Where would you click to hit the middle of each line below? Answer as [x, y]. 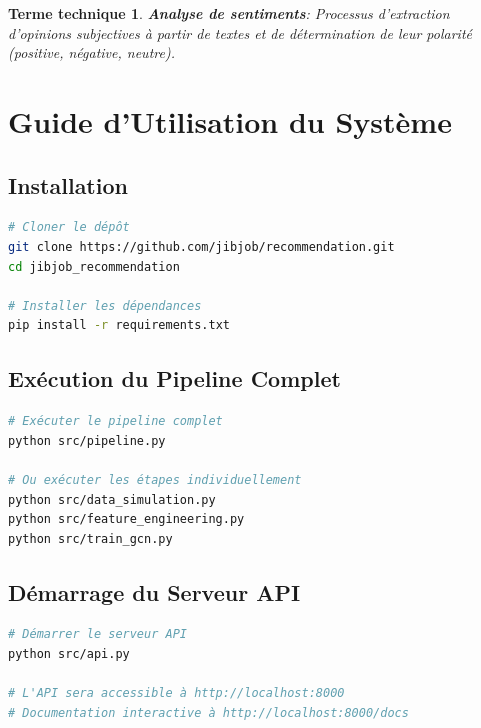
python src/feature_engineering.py [126, 519]
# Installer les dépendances [105, 305]
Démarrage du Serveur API [154, 591]
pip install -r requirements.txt [119, 325]
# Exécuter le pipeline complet [115, 421]
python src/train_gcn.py [90, 538]
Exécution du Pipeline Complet [174, 378]
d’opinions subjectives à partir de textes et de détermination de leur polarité [240, 32]
